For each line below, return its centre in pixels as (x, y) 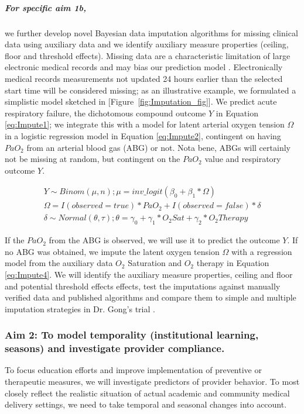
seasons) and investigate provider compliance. (115, 348)
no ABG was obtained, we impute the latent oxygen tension (112, 251)
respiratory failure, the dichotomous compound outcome (105, 113)
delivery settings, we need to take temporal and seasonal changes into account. (146, 404)
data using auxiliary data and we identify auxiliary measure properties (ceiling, (147, 44)
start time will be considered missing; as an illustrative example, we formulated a (151, 90)
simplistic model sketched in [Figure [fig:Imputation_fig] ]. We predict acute (141, 101)
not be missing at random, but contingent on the (93, 159)
